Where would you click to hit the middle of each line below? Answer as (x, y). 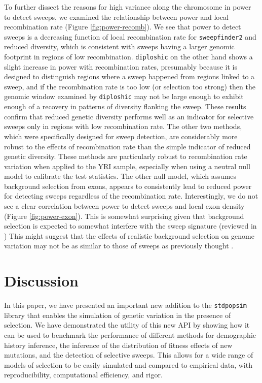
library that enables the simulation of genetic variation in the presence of (118, 315)
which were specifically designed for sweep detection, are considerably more (121, 136)
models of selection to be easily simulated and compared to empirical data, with (128, 364)
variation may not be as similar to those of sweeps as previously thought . (119, 246)
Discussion (41, 281)
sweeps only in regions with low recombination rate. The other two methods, (123, 126)
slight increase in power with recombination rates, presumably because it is (121, 66)
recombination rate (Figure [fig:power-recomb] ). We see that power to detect (123, 27)
